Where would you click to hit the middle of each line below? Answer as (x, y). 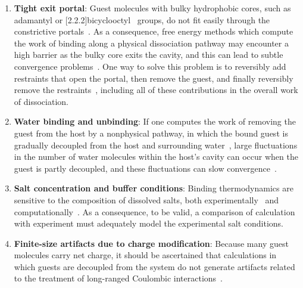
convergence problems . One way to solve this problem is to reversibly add (150, 66)
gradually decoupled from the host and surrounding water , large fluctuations (156, 145)
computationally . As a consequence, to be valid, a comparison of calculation (154, 211)
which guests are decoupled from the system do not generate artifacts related (154, 266)
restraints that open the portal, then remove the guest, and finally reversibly (154, 78)
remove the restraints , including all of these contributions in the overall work (156, 90)
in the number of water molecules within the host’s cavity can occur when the (156, 157)
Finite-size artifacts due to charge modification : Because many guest (151, 243)
